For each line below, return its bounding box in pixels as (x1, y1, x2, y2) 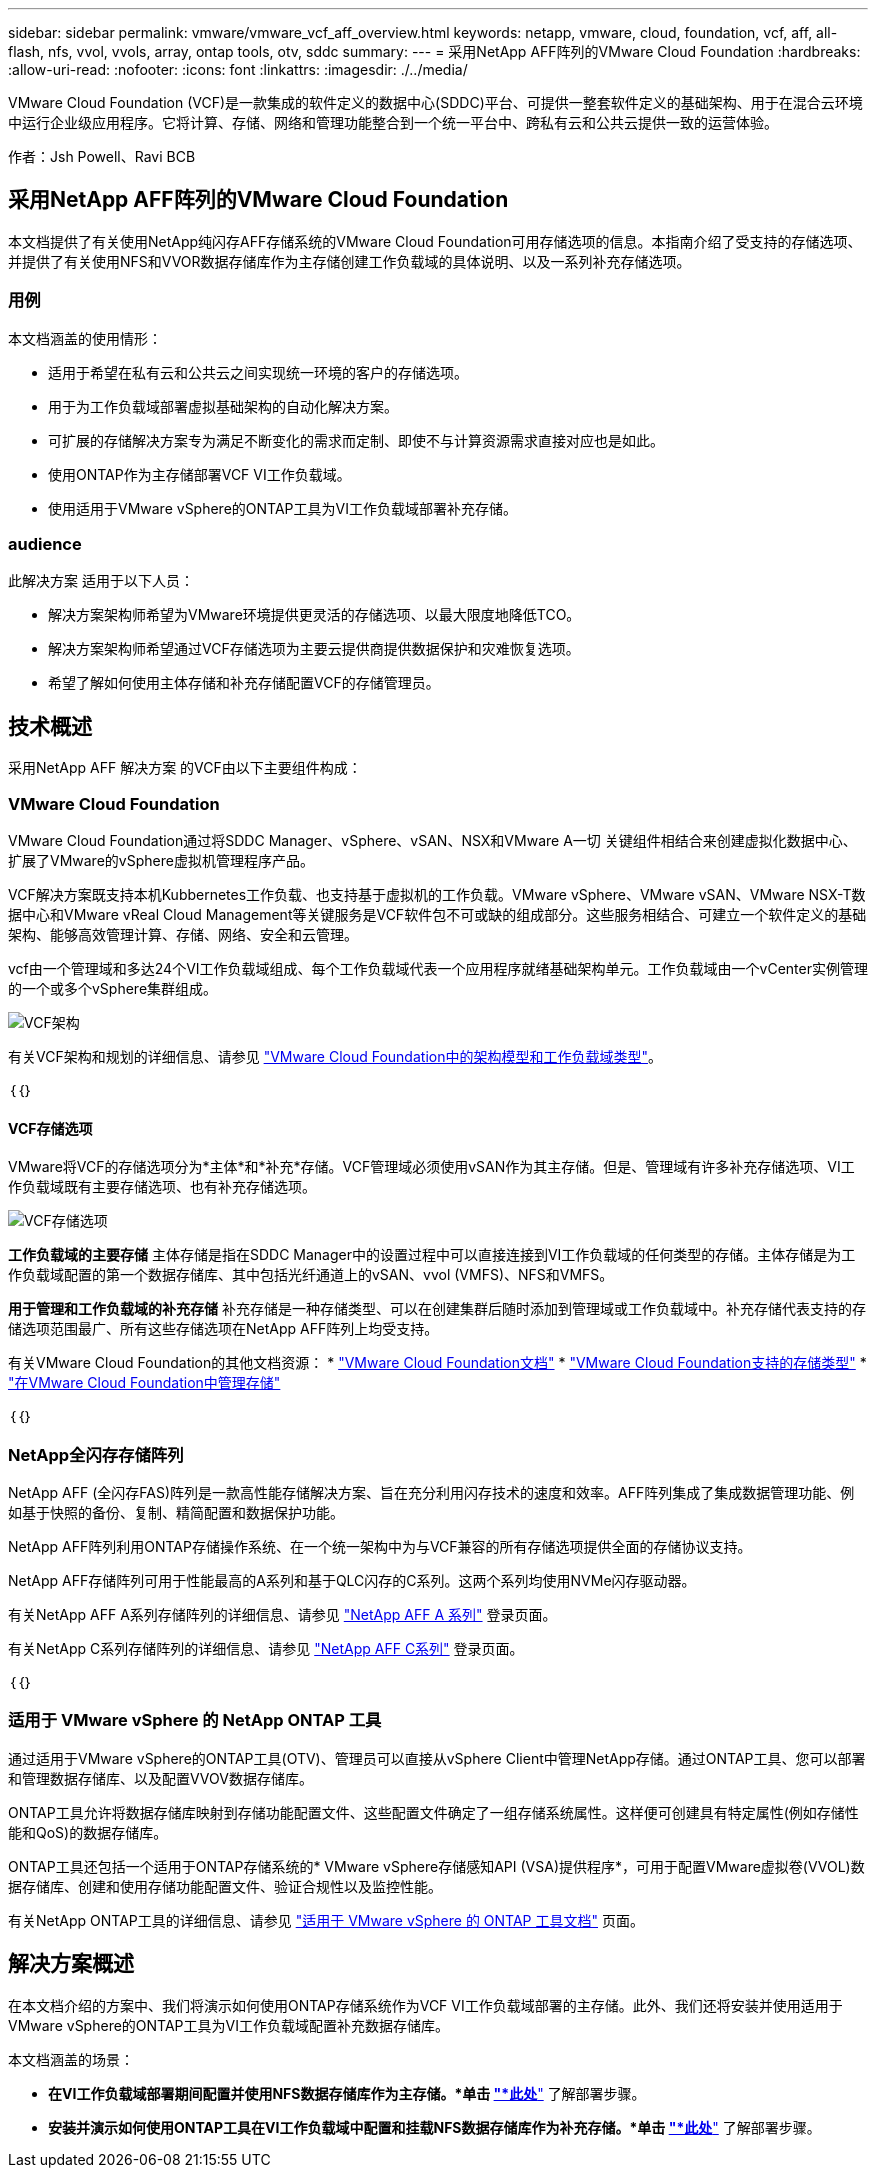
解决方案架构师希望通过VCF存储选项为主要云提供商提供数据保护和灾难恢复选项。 (48, 640, 580, 658)
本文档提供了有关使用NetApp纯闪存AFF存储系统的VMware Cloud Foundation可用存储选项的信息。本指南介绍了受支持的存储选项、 (8, 232, 862, 250)
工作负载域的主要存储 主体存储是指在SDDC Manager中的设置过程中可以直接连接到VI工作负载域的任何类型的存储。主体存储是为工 (8, 1246, 856, 1264)
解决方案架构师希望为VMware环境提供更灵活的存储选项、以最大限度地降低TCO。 (48, 606, 581, 624)
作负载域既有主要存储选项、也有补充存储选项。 (8, 1178, 316, 1196)
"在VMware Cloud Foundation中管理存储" (8, 1374, 281, 1392)
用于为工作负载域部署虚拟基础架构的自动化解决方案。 (48, 397, 398, 415)
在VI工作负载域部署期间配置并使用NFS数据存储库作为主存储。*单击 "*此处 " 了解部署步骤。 (48, 2084, 646, 2102)
